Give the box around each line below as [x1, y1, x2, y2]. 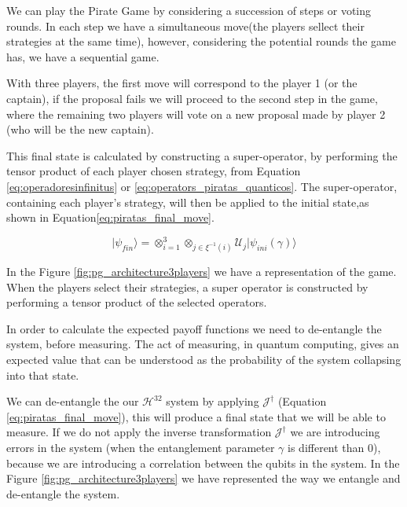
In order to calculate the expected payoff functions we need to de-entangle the [6, 320, 382, 336]
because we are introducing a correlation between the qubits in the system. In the [6, 454, 400, 471]
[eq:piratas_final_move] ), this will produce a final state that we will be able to [6, 408, 386, 424]
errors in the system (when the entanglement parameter [6, 439, 275, 456]
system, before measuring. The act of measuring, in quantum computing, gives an [6, 336, 399, 352]
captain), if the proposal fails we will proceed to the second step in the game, [6, 90, 378, 106]
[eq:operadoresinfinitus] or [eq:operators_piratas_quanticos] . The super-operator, [6, 178, 398, 194]
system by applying [166, 393, 259, 410]
